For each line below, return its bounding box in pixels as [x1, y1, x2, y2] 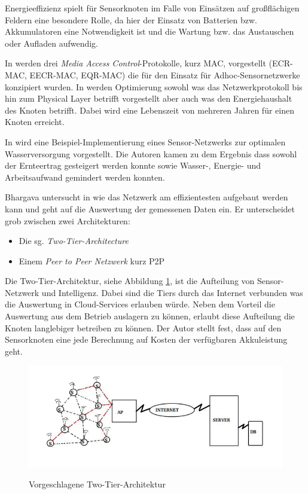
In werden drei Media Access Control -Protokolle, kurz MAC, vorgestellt [5, 57, 266, 69]
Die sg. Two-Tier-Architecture [19, 234, 129, 247]
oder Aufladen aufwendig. [5, 36, 99, 49]
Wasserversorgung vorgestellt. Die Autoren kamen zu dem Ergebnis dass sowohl [5, 147, 297, 160]
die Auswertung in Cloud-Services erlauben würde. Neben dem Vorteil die [5, 298, 275, 310]
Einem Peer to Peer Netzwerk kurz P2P [19, 254, 165, 267]
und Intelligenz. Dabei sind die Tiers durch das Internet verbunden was [41, 286, 303, 298]
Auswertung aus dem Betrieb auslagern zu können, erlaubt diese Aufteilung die [5, 310, 295, 322]
